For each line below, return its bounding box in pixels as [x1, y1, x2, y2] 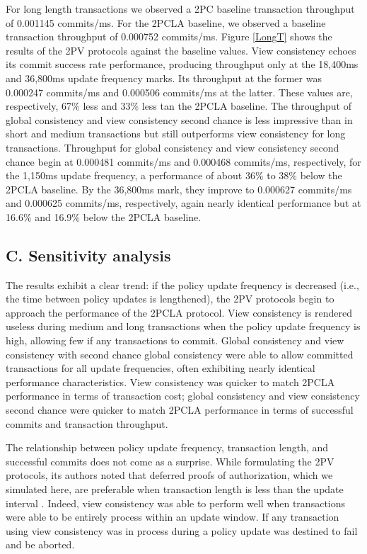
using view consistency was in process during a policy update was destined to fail [6, 523, 358, 538]
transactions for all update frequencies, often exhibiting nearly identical [6, 361, 315, 375]
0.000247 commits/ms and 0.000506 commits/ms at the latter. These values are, [6, 84, 353, 99]
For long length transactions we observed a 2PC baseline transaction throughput [6, 1, 355, 16]
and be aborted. [6, 537, 75, 552]
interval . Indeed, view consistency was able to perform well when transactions [6, 495, 346, 510]
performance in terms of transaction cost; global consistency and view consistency [6, 388, 360, 403]
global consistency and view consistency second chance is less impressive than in [6, 112, 353, 127]
